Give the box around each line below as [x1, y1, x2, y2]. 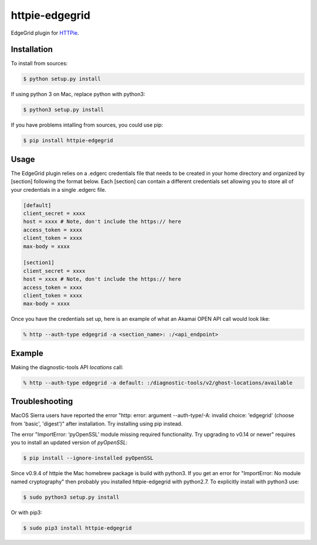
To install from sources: [11, 60, 68, 67]
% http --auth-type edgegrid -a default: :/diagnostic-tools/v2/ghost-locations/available [23, 379, 293, 386]
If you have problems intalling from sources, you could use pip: [11, 121, 164, 128]
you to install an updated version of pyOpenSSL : [11, 439, 128, 446]
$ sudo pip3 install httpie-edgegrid [23, 524, 132, 531]
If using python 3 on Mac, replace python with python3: [11, 91, 146, 98]
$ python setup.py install [23, 76, 101, 82]
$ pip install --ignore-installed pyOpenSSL [23, 455, 154, 462]
